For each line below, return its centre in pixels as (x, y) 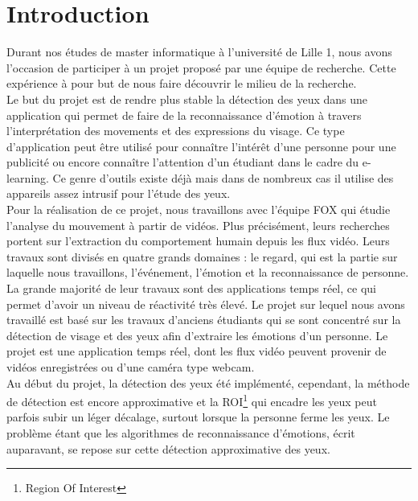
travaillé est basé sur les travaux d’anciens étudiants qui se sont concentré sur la (204, 320)
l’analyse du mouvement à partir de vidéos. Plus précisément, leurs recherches (198, 225)
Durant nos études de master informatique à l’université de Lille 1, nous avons (199, 52)
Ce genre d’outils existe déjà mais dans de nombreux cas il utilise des (223, 177)
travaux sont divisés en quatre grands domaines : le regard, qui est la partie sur (202, 256)
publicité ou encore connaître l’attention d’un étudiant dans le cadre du (183, 162)
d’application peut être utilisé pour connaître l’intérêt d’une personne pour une (201, 146)
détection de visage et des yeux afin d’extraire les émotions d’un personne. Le (197, 335)
